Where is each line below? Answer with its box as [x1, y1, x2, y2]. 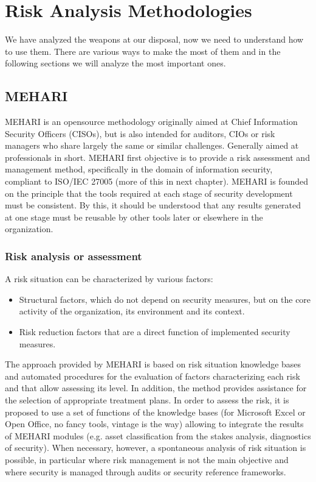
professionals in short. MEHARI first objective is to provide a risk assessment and [5, 151, 310, 163]
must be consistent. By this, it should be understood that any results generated [5, 199, 301, 211]
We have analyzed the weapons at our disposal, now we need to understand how [5, 33, 304, 46]
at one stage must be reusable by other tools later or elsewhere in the [5, 210, 263, 223]
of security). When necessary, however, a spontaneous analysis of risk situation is [5, 441, 306, 454]
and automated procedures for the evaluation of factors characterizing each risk [5, 369, 300, 382]
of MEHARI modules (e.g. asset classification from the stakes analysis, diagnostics [5, 429, 311, 442]
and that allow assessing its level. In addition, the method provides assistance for [5, 381, 307, 394]
